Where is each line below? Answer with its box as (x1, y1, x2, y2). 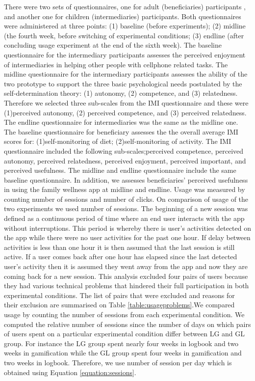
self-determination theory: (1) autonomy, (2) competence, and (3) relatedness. (4, 88, 238, 98)
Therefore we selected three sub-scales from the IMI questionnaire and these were (4, 97, 249, 108)
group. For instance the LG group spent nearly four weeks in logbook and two (4, 338, 239, 348)
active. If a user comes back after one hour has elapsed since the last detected (4, 251, 237, 262)
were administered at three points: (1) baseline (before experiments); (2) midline (4, 21, 246, 31)
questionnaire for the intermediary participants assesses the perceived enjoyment (4, 49, 246, 59)
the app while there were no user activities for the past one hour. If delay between (4, 232, 251, 243)
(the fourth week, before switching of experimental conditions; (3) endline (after (4, 30, 244, 40)
